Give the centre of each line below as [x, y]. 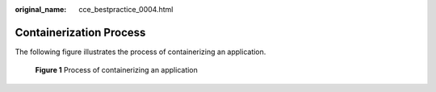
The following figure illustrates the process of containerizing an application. [140, 52]
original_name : [41, 9]
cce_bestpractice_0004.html [126, 9]
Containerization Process [80, 32]
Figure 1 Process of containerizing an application [116, 70]
